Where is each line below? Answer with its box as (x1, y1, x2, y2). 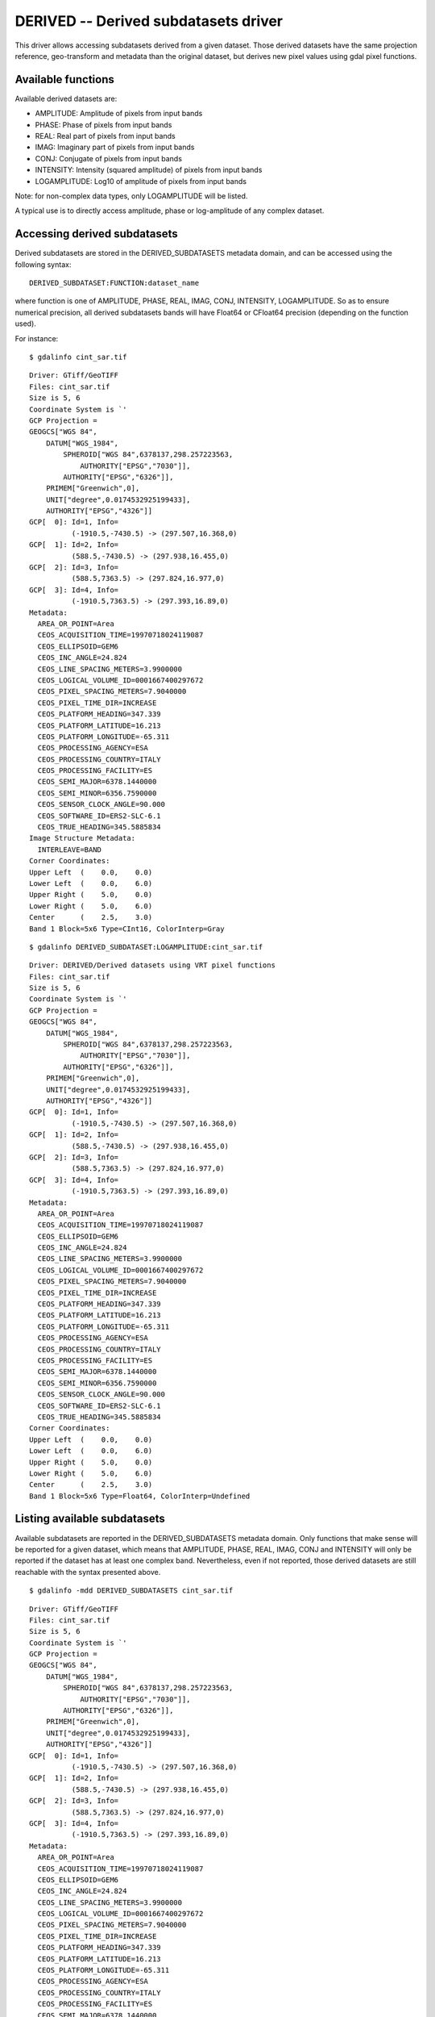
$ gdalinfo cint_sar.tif (29, 353, 127, 361)
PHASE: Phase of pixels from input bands (35, 119, 172, 129)
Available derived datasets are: (14, 94, 118, 103)
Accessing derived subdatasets (14, 227, 179, 241)
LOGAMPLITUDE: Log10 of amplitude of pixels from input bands (35, 176, 247, 186)
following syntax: (14, 259, 72, 269)
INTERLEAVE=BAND (37, 845, 102, 854)
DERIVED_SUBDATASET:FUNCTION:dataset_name (29, 278, 200, 288)
